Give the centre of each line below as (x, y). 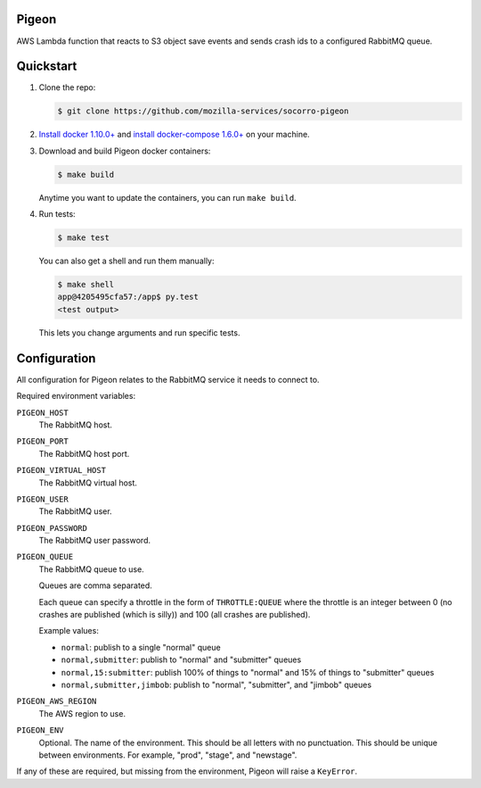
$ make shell (86, 285)
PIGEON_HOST (42, 412)
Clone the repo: (67, 87)
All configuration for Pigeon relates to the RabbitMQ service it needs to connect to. (168, 379)
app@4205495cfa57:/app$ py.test (128, 297)
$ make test (84, 238)
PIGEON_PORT (42, 441)
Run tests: (57, 214)
